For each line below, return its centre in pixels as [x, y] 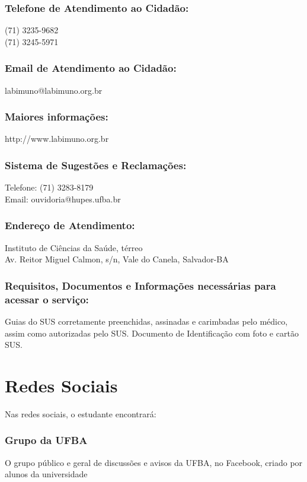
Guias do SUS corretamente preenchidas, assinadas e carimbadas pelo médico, [146, 321]
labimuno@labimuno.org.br [54, 90]
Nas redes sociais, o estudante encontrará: [81, 413]
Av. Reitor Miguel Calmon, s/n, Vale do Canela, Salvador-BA [117, 259]
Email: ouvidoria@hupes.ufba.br [63, 199]
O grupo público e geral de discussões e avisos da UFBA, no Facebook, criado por [154, 462]
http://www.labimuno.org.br [57, 139]
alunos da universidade [46, 474]
